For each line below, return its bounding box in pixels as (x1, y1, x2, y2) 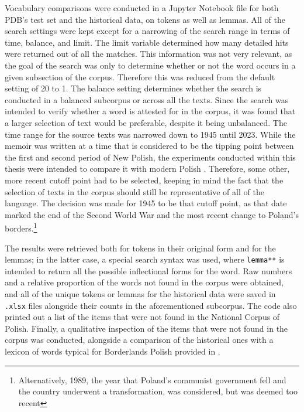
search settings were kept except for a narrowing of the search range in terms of (5, 25, 290, 37)
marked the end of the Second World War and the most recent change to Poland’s (5, 208, 299, 220)
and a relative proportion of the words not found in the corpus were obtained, (5, 276, 284, 288)
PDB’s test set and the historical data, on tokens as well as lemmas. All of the (5, 13, 285, 25)
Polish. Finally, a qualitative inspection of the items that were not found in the (5, 322, 288, 334)
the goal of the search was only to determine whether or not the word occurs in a (5, 59, 296, 71)
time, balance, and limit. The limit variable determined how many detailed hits (5, 36, 289, 48)
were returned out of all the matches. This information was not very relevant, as (5, 47, 292, 60)
